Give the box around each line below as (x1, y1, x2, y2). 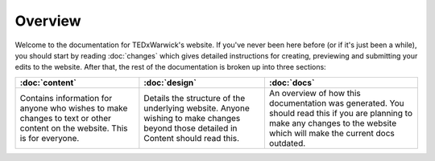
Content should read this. (143, 132, 240, 143)
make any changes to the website (268, 117, 397, 128)
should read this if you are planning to (268, 107, 412, 119)
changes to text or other (19, 112, 112, 123)
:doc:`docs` (268, 77, 315, 88)
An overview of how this (268, 87, 362, 99)
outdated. (268, 137, 306, 148)
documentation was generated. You (268, 97, 404, 108)
